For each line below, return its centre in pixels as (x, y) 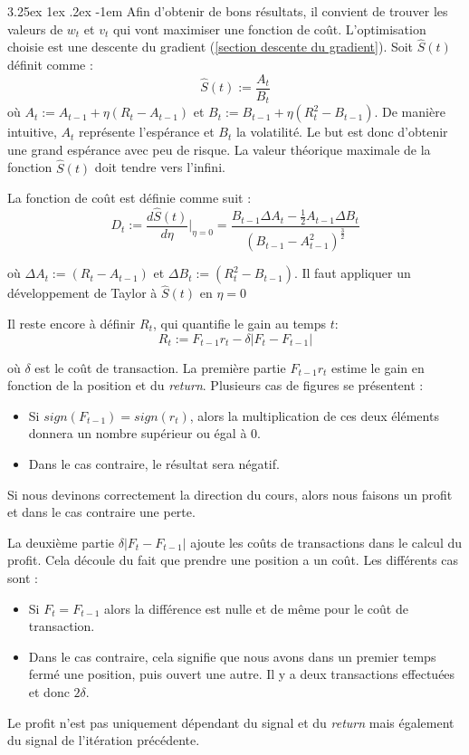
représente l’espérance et (147, 132)
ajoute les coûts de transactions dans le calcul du (326, 542)
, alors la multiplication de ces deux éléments (314, 415)
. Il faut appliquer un (352, 273)
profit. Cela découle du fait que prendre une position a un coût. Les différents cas (233, 560)
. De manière (410, 112)
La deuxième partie (61, 542)
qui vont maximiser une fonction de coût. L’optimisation (269, 29)
